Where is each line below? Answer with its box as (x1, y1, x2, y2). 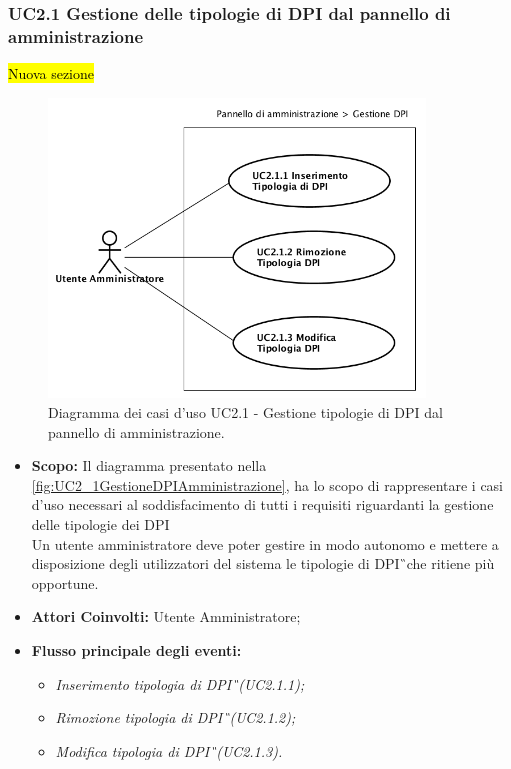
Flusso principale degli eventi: (31, 640, 242, 661)
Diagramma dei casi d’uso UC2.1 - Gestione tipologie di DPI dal (48, 402, 443, 423)
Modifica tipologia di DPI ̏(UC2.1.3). (55, 740, 283, 761)
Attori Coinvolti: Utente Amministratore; (31, 606, 301, 627)
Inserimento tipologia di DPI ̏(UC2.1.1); (55, 673, 305, 694)
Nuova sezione (8, 63, 95, 84)
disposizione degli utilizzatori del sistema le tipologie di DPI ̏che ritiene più (31, 553, 495, 574)
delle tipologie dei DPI (31, 514, 170, 535)
